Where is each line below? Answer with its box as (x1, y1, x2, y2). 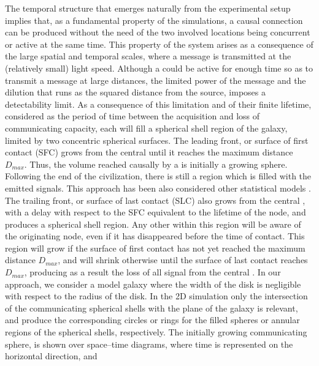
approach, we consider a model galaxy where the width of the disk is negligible (5, 277, 301, 290)
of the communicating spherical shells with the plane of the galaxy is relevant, (5, 301, 298, 314)
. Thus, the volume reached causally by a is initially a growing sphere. (24, 157, 288, 170)
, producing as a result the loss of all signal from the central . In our (24, 266, 281, 278)
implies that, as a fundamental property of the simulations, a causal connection (5, 13, 303, 26)
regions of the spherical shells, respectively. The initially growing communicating (5, 326, 307, 338)
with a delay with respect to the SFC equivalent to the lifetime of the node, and (5, 206, 306, 218)
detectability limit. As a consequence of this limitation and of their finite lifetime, (5, 97, 312, 110)
